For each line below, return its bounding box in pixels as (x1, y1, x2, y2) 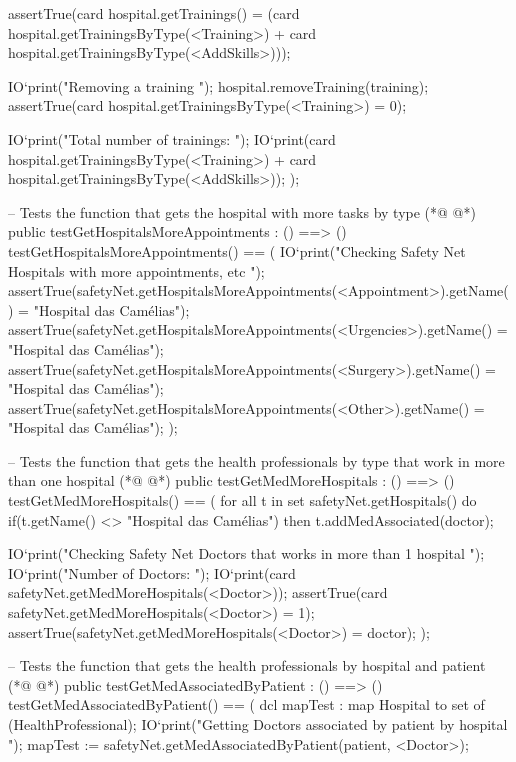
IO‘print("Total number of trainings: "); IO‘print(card (8, 128, 336, 149)
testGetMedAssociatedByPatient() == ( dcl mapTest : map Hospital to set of (8, 694, 485, 715)
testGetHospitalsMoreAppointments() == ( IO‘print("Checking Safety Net (8, 240, 466, 261)
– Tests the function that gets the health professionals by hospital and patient (8, 655, 486, 676)
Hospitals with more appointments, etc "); (8, 260, 265, 281)
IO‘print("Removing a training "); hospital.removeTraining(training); (8, 75, 429, 96)
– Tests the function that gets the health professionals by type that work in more (8, 450, 505, 471)
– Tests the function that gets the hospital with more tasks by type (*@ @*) (8, 201, 476, 222)
